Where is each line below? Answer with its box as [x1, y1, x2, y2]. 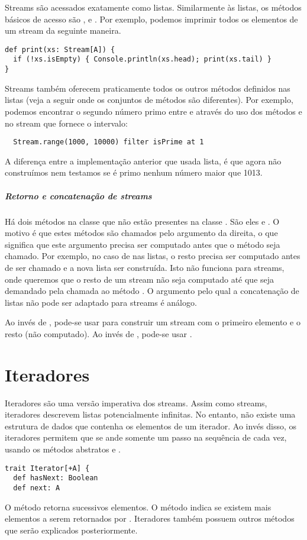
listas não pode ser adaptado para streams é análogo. [5, 296, 197, 308]
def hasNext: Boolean [13, 474, 98, 483]
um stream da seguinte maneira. [5, 24, 121, 37]
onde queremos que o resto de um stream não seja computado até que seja [5, 273, 274, 285]
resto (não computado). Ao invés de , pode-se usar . [5, 327, 192, 339]
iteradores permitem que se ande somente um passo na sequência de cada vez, [5, 431, 287, 444]
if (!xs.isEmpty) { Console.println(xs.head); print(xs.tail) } [13, 55, 272, 64]
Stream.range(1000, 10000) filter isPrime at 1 [13, 138, 204, 147]
